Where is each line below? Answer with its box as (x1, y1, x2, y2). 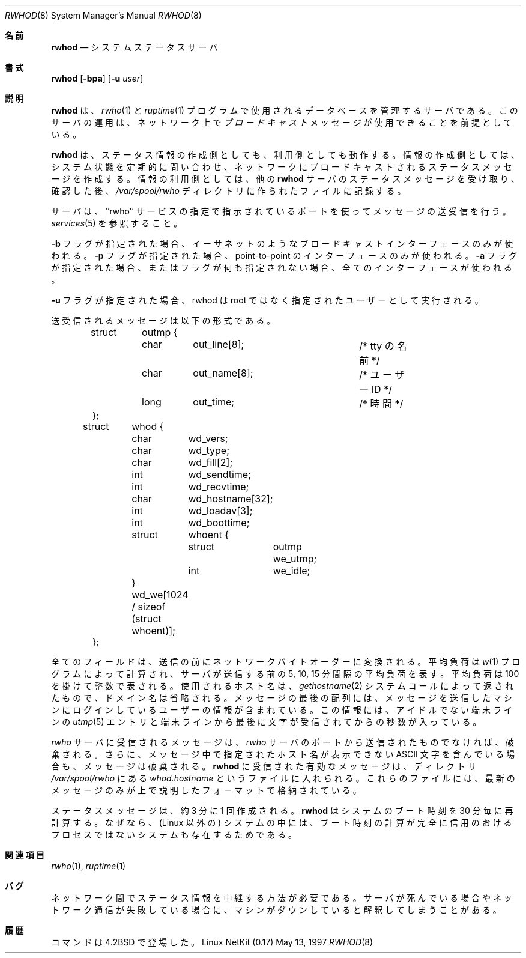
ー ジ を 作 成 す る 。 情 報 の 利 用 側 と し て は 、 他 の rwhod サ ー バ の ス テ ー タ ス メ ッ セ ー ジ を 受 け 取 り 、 (51, 174, 519, 184)
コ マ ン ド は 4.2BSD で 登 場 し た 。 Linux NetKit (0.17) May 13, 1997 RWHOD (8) (51, 937, 373, 947)
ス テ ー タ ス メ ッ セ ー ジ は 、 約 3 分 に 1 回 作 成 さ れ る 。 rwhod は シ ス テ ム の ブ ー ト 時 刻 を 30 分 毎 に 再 (51, 805, 513, 816)
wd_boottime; (188, 517, 250, 529)
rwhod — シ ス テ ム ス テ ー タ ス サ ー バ (51, 42, 218, 52)
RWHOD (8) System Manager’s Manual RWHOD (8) (5, 10, 202, 20)
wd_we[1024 (131, 589, 189, 601)
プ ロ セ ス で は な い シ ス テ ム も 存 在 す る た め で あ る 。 (51, 829, 297, 840)
